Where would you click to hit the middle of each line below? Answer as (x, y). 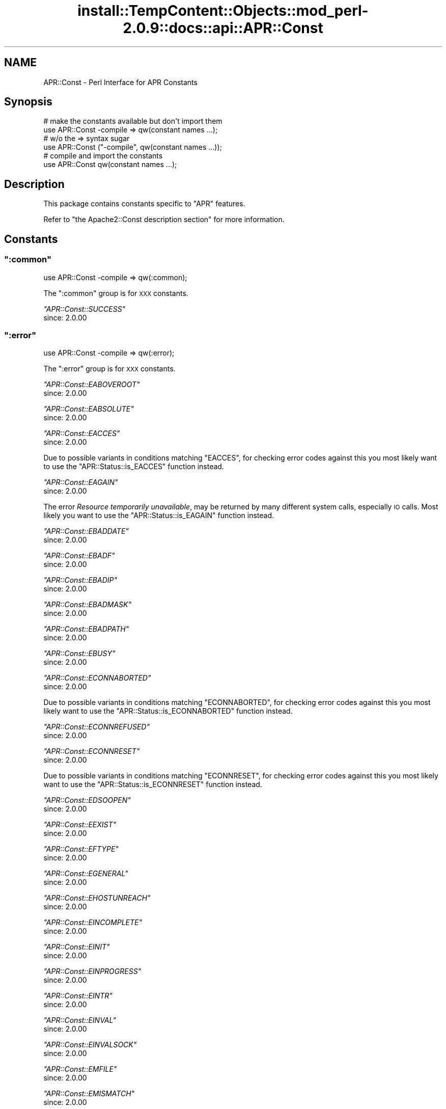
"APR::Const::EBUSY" (79, 654)
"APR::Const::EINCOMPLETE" (93, 923)
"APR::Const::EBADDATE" (86, 531)
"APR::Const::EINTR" (78, 996)
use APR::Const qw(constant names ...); (110, 165)
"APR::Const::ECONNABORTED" (97, 678)
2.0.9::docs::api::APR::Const (223, 28)
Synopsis (28, 102)
